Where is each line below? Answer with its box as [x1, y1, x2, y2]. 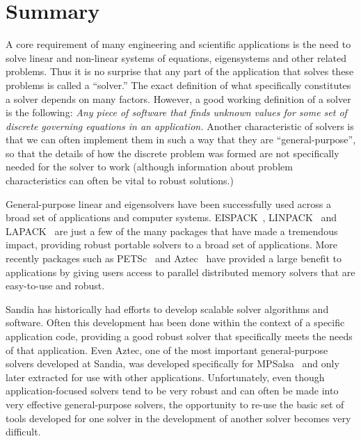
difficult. [6, 424, 41, 439]
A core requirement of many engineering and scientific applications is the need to [6, 37, 351, 51]
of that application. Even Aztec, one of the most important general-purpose [6, 342, 328, 357]
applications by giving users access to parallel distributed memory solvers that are [6, 264, 355, 279]
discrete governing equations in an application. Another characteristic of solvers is [6, 118, 354, 133]
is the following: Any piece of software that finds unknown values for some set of [6, 105, 347, 120]
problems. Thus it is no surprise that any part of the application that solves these [6, 64, 354, 79]
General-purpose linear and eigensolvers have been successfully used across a [6, 196, 332, 211]
